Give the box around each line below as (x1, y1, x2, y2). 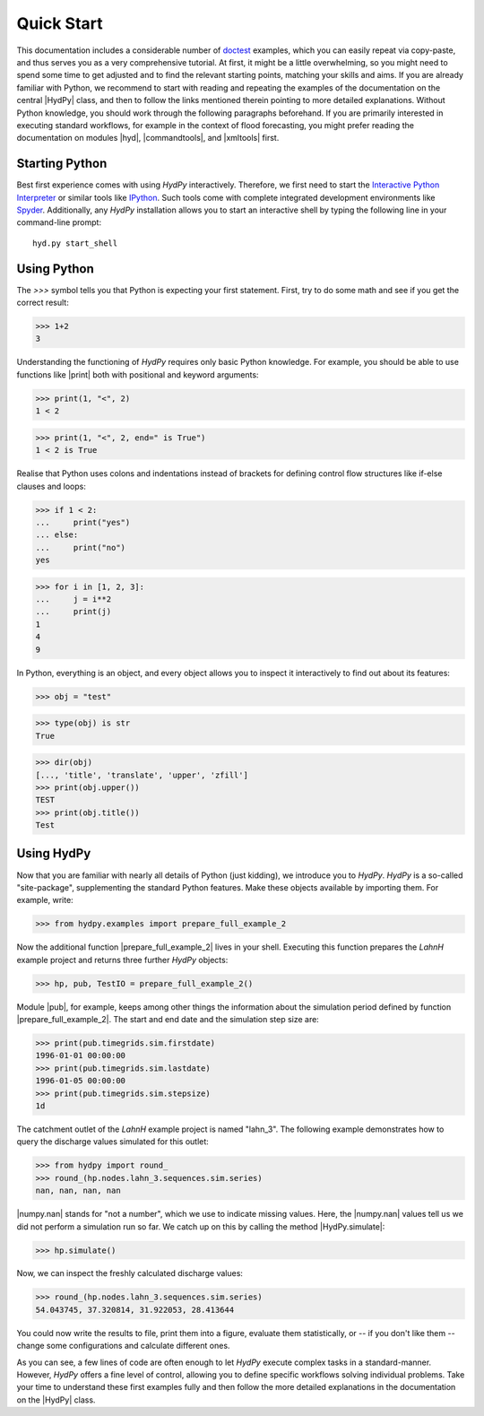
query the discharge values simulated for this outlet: (16, 1136, 210, 1147)
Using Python (16, 261, 94, 276)
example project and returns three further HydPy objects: (16, 954, 229, 965)
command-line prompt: (16, 217, 102, 228)
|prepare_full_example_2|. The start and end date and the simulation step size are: (16, 1014, 320, 1025)
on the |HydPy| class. (16, 1394, 96, 1405)
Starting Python (16, 156, 108, 171)
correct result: (16, 297, 69, 308)
